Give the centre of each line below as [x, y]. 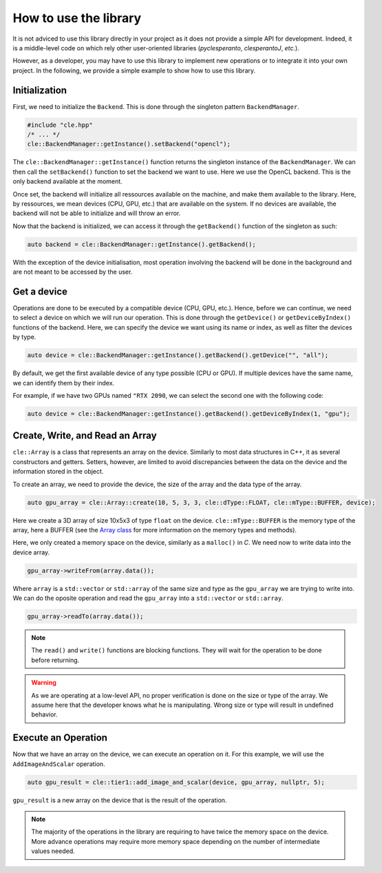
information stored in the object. [58, 472]
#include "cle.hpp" [60, 125]
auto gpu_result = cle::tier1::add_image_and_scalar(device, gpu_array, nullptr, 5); [176, 782]
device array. [31, 552]
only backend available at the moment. [68, 181]
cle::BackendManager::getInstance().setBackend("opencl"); [129, 144]
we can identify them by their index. [64, 383]
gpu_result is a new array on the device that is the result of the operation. [120, 800]
